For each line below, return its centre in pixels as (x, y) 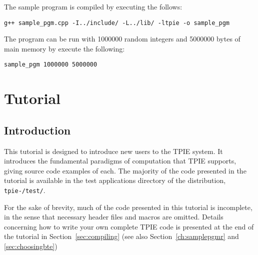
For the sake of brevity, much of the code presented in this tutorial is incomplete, (128, 207)
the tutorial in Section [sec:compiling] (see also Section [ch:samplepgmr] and (121, 236)
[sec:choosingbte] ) (31, 246)
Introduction (37, 130)
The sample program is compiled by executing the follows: (93, 6)
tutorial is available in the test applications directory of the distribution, (115, 180)
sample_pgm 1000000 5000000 (51, 65)
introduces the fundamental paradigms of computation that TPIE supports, (120, 161)
